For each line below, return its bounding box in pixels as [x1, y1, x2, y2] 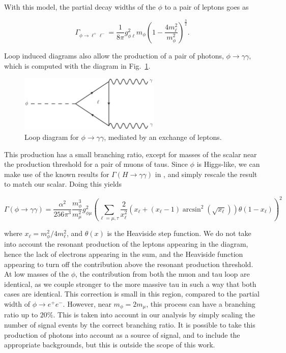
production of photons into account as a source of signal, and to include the [4, 329, 240, 340]
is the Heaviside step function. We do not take [107, 228, 251, 239]
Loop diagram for [24, 132, 79, 142]
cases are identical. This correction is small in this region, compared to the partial [4, 288, 260, 299]
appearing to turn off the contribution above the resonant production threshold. [4, 258, 253, 269]
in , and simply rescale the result [155, 168, 258, 179]
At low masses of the [4, 269, 69, 279]
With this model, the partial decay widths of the [4, 2, 156, 12]
